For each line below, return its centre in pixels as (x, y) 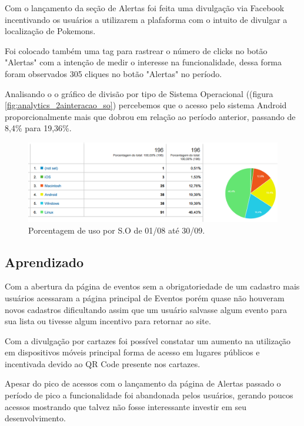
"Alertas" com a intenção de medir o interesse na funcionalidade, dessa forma (143, 62)
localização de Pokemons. (50, 31)
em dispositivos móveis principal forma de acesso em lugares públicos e (132, 352)
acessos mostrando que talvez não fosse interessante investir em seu (126, 406)
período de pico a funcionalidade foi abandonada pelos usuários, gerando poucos (149, 395)
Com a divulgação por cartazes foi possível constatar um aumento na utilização (148, 340)
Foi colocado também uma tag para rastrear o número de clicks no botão (136, 50)
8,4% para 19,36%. (38, 128)
